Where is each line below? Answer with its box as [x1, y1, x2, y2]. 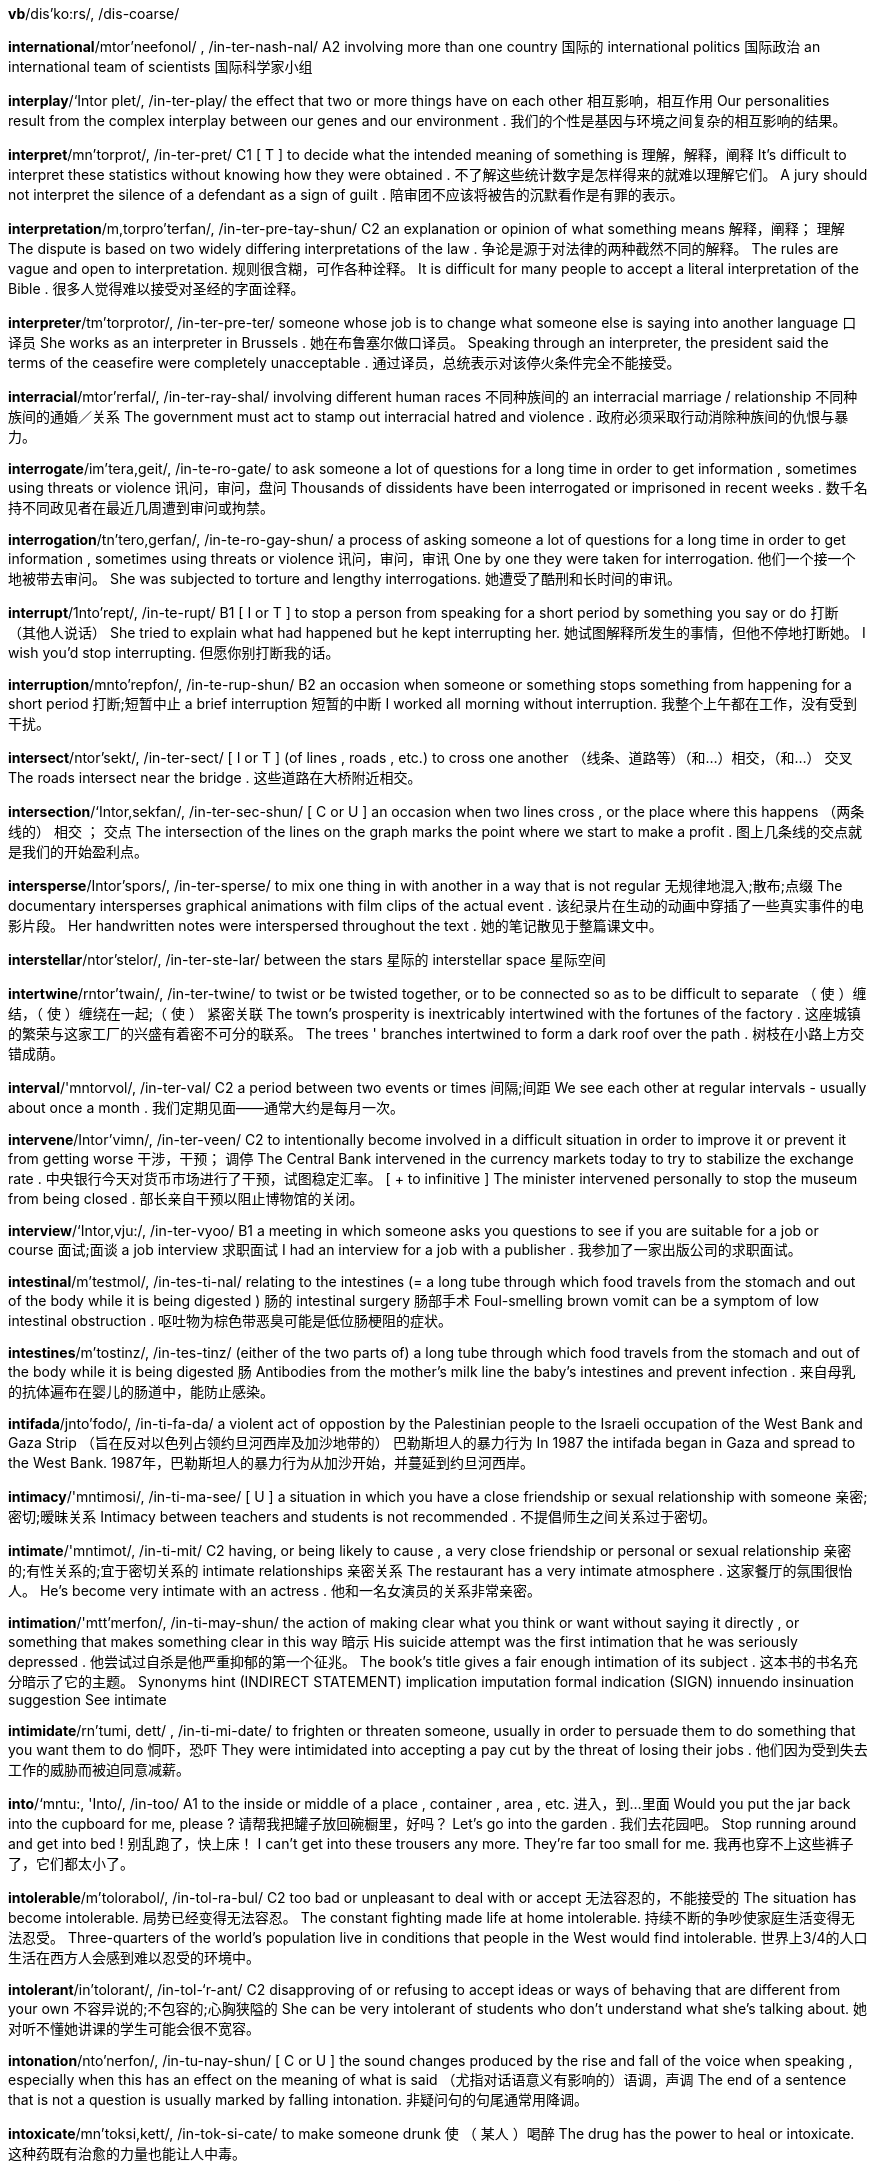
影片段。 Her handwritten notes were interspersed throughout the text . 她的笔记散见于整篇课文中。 [8, 917, 663, 934]
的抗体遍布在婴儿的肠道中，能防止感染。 [8, 1383, 274, 1400]
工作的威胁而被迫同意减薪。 [8, 1761, 190, 1778]
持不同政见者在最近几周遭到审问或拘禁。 [8, 499, 274, 516]
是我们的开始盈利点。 [8, 843, 148, 860]
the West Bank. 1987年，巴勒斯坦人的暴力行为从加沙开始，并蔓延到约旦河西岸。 [8, 1454, 535, 1471]
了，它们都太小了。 [8, 1855, 134, 1872]
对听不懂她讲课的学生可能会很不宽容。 [8, 2020, 260, 2037]
